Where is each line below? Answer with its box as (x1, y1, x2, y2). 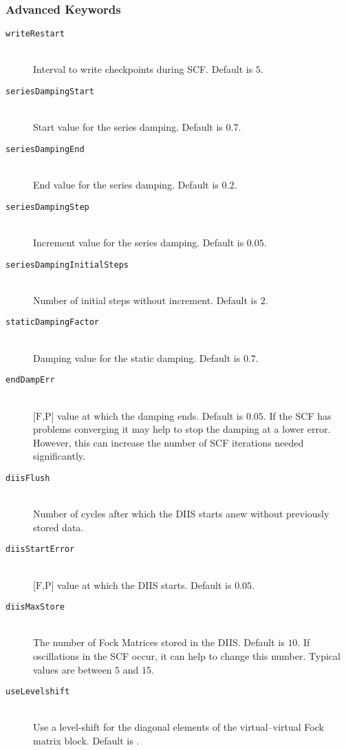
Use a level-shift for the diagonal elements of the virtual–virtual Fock (33, 720, 324, 734)
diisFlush (6, 473, 50, 483)
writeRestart (6, 29, 65, 39)
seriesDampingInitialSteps (6, 259, 129, 270)
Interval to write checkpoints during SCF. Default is (33, 62, 253, 76)
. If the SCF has (263, 408, 332, 422)
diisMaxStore (6, 602, 65, 612)
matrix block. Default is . (33, 733, 140, 748)
